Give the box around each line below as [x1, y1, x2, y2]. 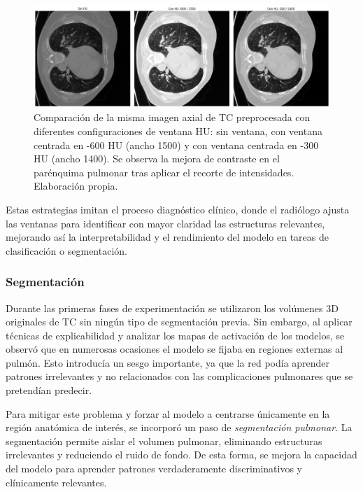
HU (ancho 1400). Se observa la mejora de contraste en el [34, 151, 280, 166]
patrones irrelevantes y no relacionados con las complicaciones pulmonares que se [6, 369, 353, 384]
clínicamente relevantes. [6, 475, 107, 489]
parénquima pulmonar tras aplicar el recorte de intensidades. [34, 164, 294, 179]
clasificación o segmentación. [6, 243, 127, 258]
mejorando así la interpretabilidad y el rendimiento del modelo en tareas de [6, 230, 329, 244]
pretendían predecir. [6, 383, 92, 398]
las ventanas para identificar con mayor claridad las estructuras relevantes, [6, 216, 325, 230]
